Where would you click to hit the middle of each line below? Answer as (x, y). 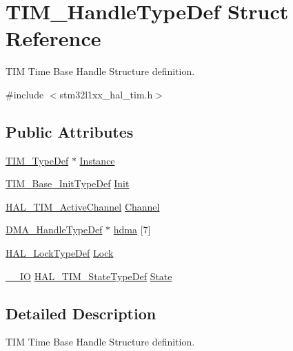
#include (25, 94)
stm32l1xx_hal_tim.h (106, 94)
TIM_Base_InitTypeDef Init (68, 183)
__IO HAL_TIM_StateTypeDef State (89, 276)
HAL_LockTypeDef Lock (60, 253)
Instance (97, 160)
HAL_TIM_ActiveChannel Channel (83, 206)
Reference (53, 38)
